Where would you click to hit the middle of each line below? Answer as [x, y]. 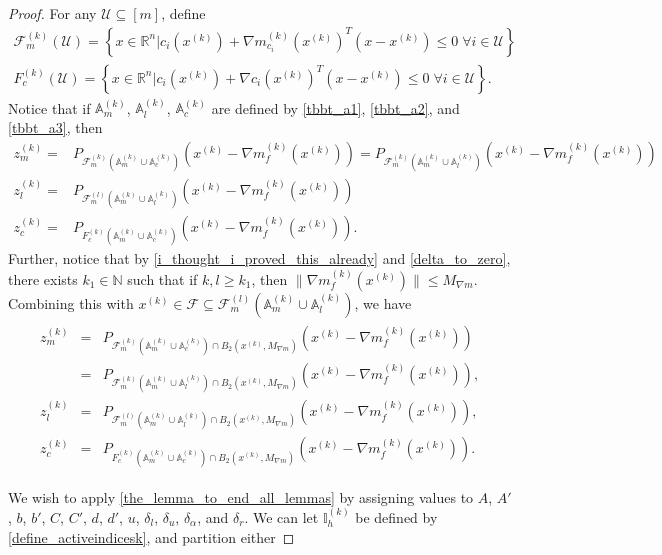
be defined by [396, 517]
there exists [43, 278]
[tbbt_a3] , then [55, 127]
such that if [162, 278]
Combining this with [71, 302]
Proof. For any [52, 13]
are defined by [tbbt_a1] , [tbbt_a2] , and [335, 107]
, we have [383, 302]
